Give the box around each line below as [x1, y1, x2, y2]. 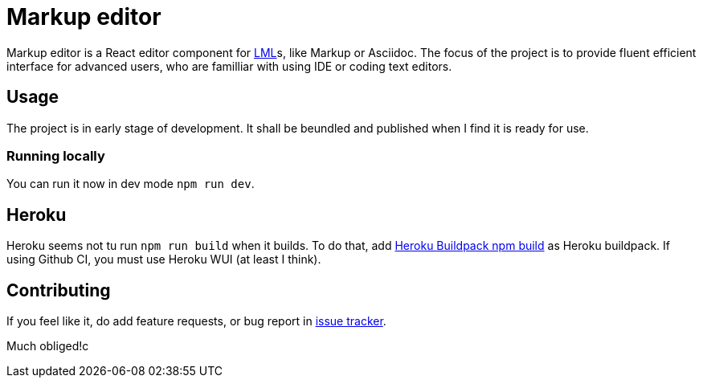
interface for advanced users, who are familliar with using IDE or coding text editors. [6, 59, 452, 73]
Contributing [6, 280, 111, 300]
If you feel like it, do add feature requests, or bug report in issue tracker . [6, 314, 386, 329]
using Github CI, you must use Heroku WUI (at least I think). [6, 252, 321, 267]
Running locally [6, 147, 105, 164]
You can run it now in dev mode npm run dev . [6, 177, 255, 191]
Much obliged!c [6, 339, 89, 353]
